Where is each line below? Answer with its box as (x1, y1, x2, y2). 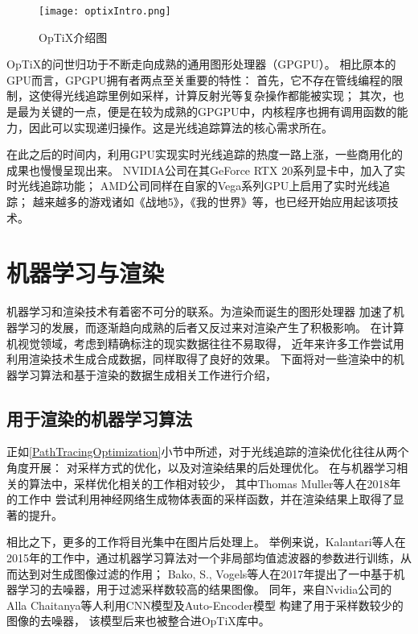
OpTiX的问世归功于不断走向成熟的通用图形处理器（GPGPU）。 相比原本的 (6, 56, 396, 73)
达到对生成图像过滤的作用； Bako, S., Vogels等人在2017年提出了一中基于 (17, 565, 394, 582)
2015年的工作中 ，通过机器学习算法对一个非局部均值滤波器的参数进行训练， (6, 549, 400, 566)
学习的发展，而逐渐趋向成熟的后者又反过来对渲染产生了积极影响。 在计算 (17, 318, 404, 335)
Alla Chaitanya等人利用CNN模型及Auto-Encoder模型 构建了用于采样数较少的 (6, 596, 404, 613)
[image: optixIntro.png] (39, 6, 171, 17)
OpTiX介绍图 (39, 28, 108, 45)
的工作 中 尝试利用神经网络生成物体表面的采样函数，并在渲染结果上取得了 (6, 491, 393, 508)
